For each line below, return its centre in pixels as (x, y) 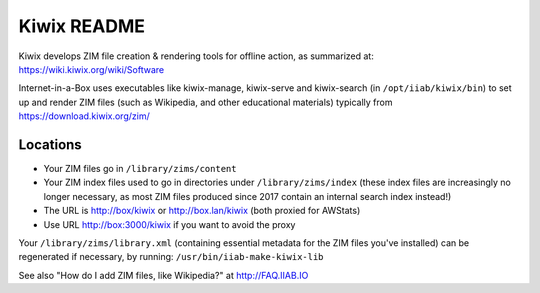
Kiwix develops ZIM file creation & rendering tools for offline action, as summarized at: (196, 56)
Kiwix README (81, 26)
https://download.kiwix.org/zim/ (84, 116)
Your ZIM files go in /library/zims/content (140, 169)
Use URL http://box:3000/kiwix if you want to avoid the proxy (169, 224)
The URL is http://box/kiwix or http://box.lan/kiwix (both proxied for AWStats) (202, 211)
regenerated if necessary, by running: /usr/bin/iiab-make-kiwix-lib (171, 257)
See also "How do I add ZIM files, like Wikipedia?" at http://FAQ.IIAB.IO (163, 275)
